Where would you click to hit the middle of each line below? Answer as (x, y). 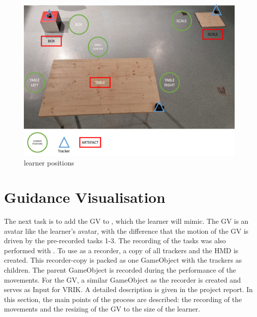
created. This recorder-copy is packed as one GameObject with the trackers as (123, 260)
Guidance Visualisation (85, 197)
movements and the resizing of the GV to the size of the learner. (102, 309)
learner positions (49, 163)
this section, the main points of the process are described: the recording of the (123, 299)
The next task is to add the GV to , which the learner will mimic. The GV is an (126, 221)
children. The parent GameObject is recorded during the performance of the (120, 270)
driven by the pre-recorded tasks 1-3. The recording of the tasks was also (115, 240)
